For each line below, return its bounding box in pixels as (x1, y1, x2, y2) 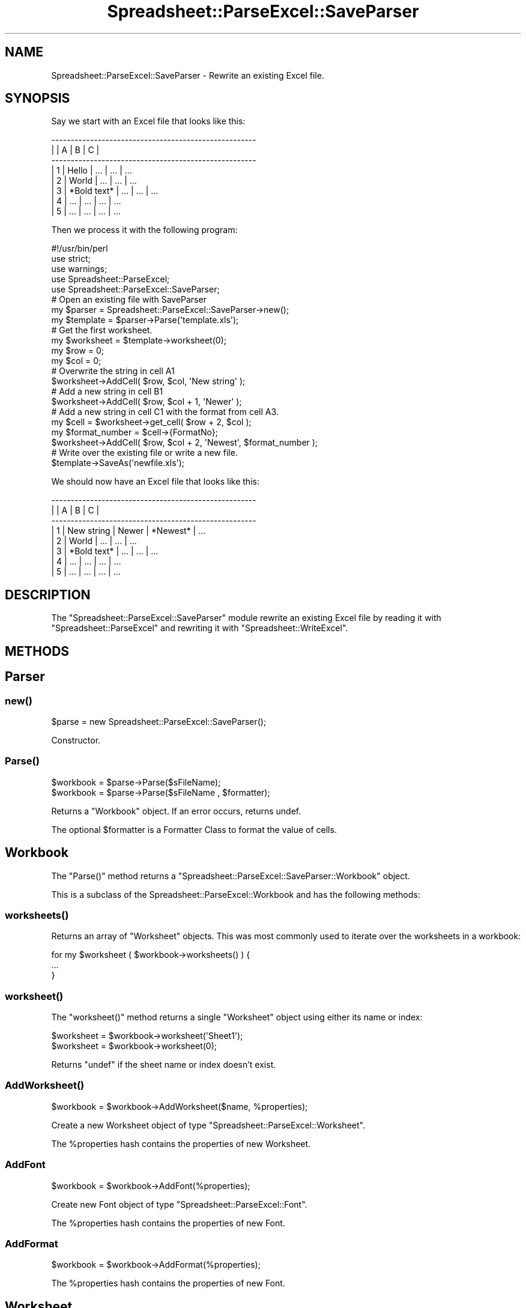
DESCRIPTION (5, 587, 91, 602)
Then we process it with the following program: (51, 225, 238, 235)
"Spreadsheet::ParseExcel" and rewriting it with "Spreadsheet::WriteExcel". (51, 623, 348, 634)
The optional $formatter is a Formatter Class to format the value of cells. (51, 824, 337, 835)
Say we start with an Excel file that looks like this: (51, 116, 246, 127)
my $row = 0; (51, 345, 104, 356)
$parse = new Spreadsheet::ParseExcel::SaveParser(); (51, 716, 267, 727)
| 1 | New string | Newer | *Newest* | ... (51, 525, 206, 536)
